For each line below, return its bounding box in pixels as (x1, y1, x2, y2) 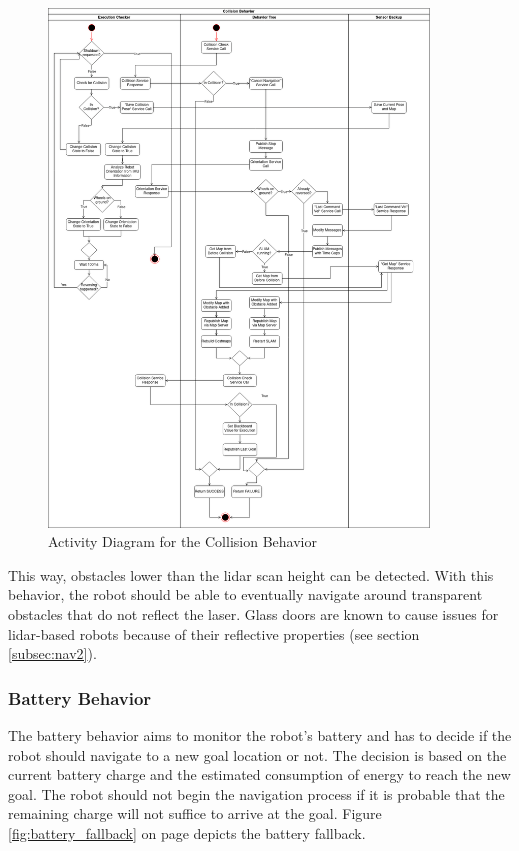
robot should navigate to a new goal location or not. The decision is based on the (8, 744, 507, 765)
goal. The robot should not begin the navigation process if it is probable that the (8, 783, 505, 804)
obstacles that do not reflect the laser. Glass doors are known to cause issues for (8, 603, 499, 624)
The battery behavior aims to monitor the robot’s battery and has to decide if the (8, 724, 512, 745)
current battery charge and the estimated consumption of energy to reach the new (8, 764, 511, 785)
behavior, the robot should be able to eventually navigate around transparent (8, 584, 483, 605)
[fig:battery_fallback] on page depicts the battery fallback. (8, 822, 366, 843)
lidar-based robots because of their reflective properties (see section (8, 623, 420, 644)
